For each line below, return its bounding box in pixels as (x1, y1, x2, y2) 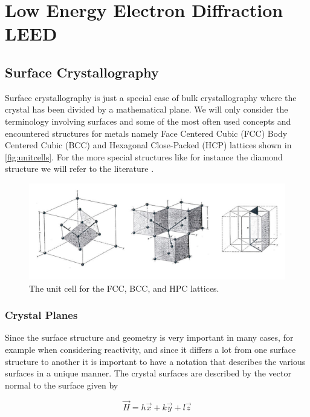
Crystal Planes (5, 307, 78, 323)
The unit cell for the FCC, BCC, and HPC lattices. (29, 281, 219, 294)
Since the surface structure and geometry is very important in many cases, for (5, 331, 294, 344)
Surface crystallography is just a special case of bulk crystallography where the (5, 91, 297, 103)
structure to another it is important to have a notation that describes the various (5, 355, 306, 367)
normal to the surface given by (5, 378, 118, 391)
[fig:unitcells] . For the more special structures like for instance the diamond (5, 150, 283, 163)
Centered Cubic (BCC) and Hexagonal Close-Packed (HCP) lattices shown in (5, 139, 292, 151)
